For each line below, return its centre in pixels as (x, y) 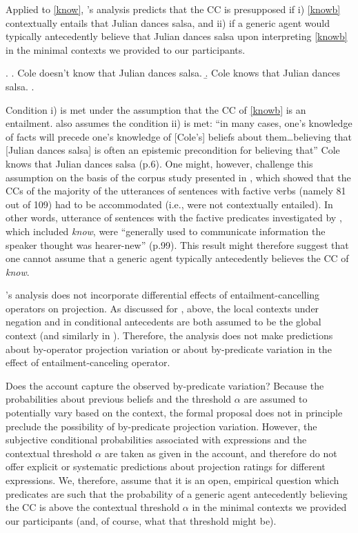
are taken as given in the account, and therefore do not (221, 453)
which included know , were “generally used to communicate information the (166, 231)
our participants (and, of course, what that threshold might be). (141, 520)
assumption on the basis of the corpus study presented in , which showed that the (178, 177)
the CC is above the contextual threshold (93, 507)
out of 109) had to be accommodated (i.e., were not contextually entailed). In (169, 204)
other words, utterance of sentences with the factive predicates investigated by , (174, 218)
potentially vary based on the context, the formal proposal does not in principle (174, 413)
